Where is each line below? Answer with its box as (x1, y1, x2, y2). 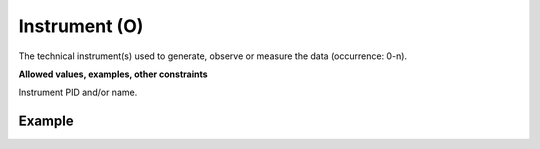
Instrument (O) (18, 15, 144, 37)
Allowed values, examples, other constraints (18, 68, 209, 80)
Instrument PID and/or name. (18, 86, 138, 99)
